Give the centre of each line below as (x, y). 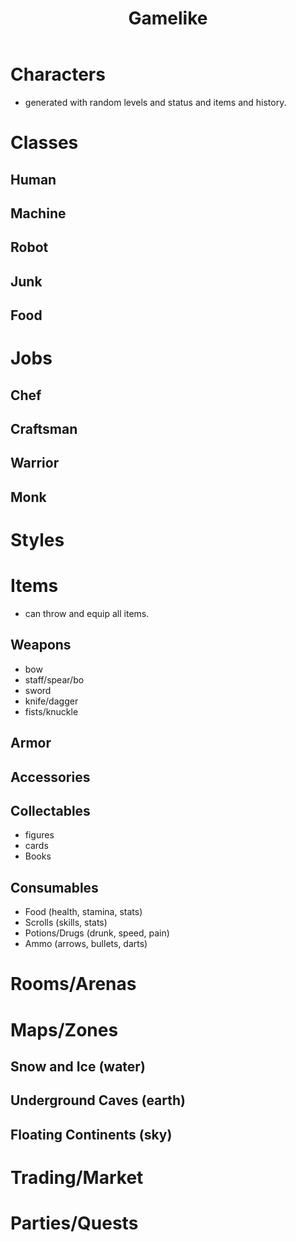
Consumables (54, 887)
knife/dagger (51, 701)
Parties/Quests (74, 1223)
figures (39, 835)
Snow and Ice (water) (78, 1066)
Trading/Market (77, 1177)
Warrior (35, 463)
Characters (58, 74)
